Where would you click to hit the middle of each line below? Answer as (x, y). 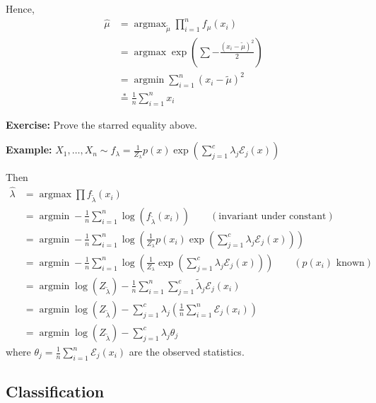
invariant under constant (272, 216)
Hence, (20, 8)
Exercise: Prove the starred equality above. (101, 124)
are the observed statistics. (187, 351)
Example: (29, 150)
